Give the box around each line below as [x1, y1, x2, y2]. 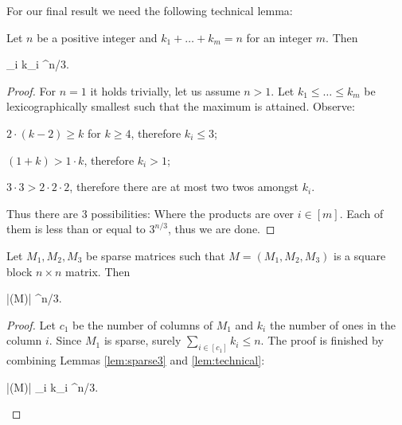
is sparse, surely [103, 332, 181, 349]
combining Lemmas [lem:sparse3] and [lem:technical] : [6, 352, 265, 368]
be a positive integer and [37, 29, 158, 45]
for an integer [246, 29, 313, 45]
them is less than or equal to [6, 220, 146, 237]
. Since [49, 332, 82, 349]
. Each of [339, 205, 384, 221]
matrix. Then [64, 263, 131, 279]
